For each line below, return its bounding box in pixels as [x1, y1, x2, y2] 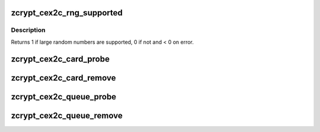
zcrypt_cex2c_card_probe [11, 54, 110, 64]
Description [11, 26, 46, 34]
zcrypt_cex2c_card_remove [11, 73, 116, 83]
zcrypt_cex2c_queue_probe [11, 92, 117, 102]
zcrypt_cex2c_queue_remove [11, 110, 123, 121]
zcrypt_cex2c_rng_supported [11, 8, 123, 18]
